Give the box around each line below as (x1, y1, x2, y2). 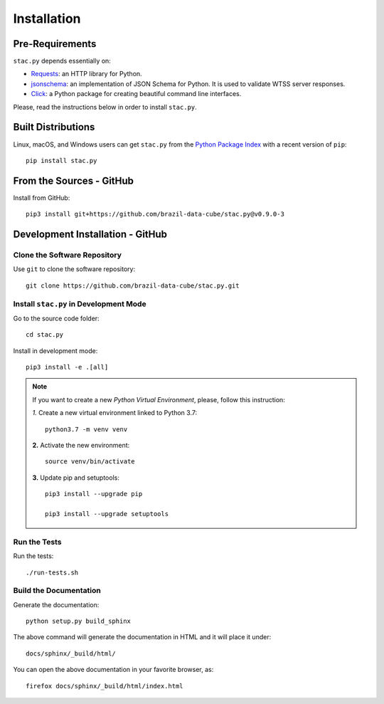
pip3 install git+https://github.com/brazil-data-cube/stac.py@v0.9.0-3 (26, 210, 284, 219)
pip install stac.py (26, 157, 97, 164)
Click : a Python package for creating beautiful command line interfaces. (31, 90, 242, 98)
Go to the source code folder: (13, 314, 100, 322)
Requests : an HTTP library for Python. (31, 70, 142, 78)
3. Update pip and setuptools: (32, 473, 120, 482)
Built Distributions (13, 121, 95, 133)
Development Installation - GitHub (13, 228, 167, 241)
